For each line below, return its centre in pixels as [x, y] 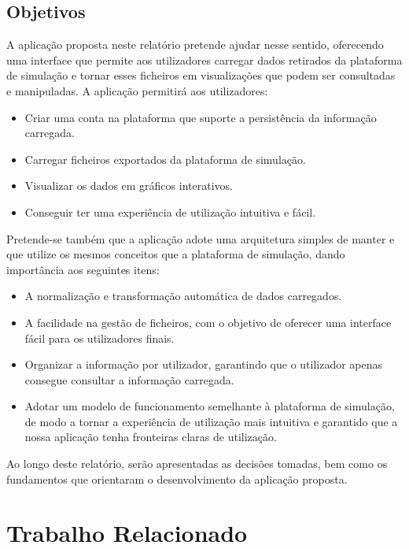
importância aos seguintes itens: [83, 269]
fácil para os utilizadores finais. [99, 338]
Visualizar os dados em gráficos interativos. [129, 185]
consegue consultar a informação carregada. [129, 379]
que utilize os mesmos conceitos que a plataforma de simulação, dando [176, 254]
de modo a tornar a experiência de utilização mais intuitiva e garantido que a [211, 421]
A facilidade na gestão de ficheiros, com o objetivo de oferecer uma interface [208, 322]
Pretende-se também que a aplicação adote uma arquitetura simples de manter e [201, 238]
